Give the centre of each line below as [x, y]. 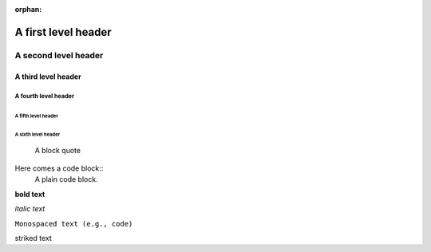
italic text [30, 209]
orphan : [28, 9]
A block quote [58, 150]
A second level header [59, 55]
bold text [30, 194]
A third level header [48, 77]
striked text [33, 238]
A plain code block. [67, 179]
